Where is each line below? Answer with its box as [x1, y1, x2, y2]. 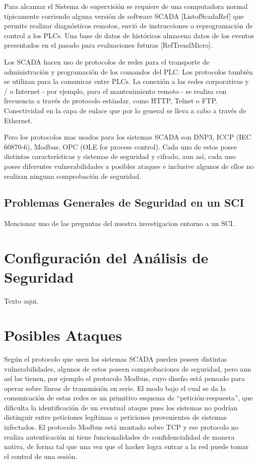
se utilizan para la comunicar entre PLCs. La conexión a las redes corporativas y [4, 76, 249, 86]
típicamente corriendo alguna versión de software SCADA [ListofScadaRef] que [4, 10, 244, 21]
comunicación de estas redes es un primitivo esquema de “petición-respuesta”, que [4, 392, 253, 403]
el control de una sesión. [4, 451, 77, 461]
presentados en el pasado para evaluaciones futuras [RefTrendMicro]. [4, 40, 213, 50]
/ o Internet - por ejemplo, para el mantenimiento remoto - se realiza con [4, 85, 227, 96]
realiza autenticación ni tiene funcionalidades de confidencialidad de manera [4, 431, 235, 442]
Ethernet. [4, 115, 33, 125]
